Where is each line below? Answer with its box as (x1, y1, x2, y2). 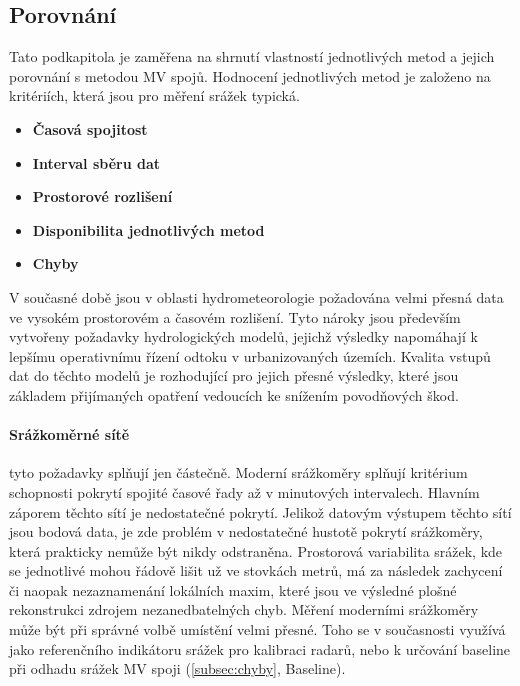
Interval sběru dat (32, 152, 161, 173)
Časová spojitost (32, 118, 148, 139)
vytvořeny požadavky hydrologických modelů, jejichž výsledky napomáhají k (9, 326, 478, 347)
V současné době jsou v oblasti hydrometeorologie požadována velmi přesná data (9, 286, 504, 307)
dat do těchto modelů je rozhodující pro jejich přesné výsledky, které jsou (9, 365, 459, 386)
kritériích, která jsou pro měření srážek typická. (9, 85, 300, 106)
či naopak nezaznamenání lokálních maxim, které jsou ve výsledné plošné (9, 579, 457, 600)
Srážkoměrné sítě (9, 424, 130, 445)
